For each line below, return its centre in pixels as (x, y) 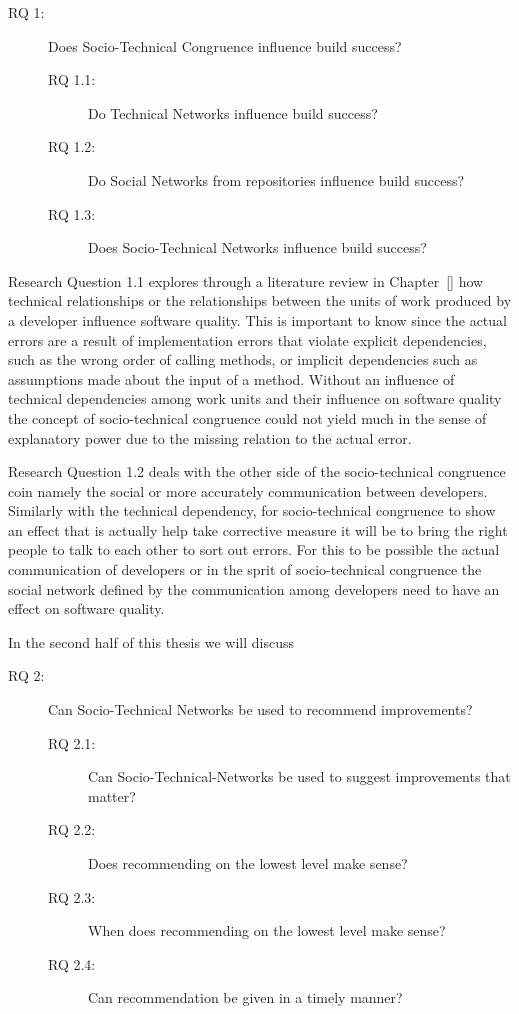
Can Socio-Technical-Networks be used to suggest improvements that (299, 776)
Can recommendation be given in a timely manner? (245, 997)
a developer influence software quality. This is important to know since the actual (257, 319)
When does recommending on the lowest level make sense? (267, 930)
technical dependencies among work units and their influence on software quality (255, 398)
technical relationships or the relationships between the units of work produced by (260, 300)
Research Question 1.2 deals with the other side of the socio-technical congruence (257, 471)
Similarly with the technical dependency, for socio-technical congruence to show (252, 510)
